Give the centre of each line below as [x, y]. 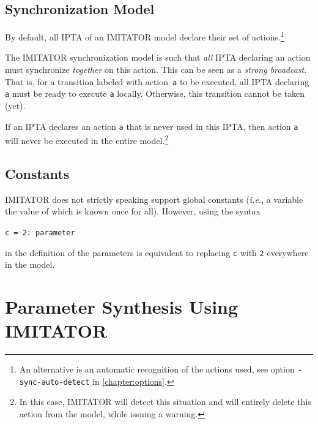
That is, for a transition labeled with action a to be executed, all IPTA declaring [157, 81]
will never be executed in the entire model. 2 [87, 139]
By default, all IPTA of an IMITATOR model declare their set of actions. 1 [145, 36]
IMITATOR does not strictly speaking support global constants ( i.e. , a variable [154, 199]
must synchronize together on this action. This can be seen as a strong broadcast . [156, 70]
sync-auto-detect [54, 382]
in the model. [30, 264]
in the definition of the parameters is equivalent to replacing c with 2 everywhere [157, 252]
